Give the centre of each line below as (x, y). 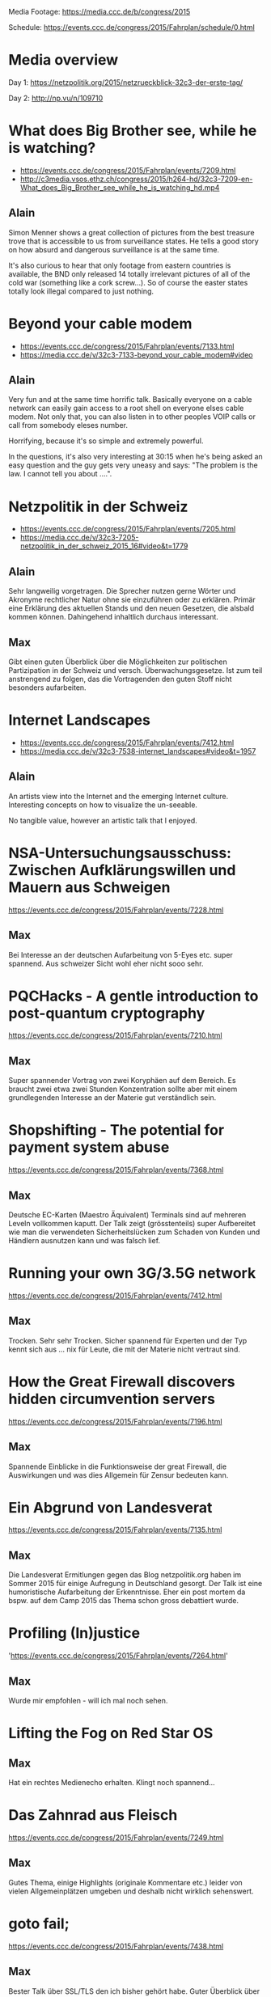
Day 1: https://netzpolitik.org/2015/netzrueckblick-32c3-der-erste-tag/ (126, 82)
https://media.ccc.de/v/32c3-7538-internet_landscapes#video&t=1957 (138, 751)
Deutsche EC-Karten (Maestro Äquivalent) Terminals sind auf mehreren (127, 1215)
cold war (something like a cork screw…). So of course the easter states (128, 282)
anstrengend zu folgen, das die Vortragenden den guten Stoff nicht (120, 679)
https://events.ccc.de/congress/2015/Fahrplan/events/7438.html (116, 1946)
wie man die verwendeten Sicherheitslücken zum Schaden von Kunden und (134, 1232)
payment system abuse (89, 1147)
